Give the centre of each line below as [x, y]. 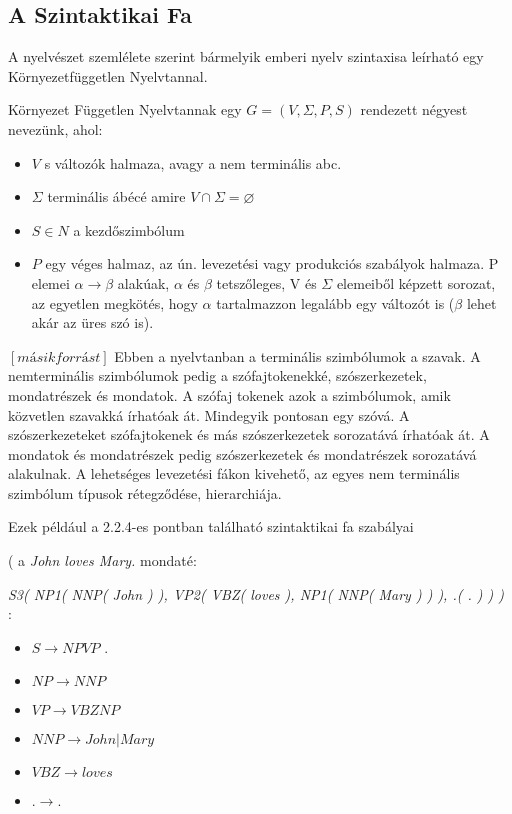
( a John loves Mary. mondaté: [102, 560]
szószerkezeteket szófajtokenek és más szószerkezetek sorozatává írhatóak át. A [249, 434]
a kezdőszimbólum [129, 229]
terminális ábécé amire [116, 196]
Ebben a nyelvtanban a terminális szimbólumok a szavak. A [297, 355]
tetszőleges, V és [266, 282]
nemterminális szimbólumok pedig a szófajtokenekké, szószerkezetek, [217, 375]
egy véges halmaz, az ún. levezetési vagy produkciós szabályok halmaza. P [272, 263]
